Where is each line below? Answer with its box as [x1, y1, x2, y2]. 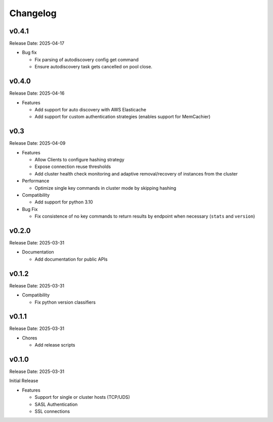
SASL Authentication [34, 401, 78, 407]
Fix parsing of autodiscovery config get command [34, 56, 139, 63]
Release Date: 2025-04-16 [9, 90, 65, 96]
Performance [22, 178, 50, 184]
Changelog [9, 8, 57, 19]
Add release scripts [34, 342, 75, 348]
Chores [22, 334, 37, 341]
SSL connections [34, 408, 70, 414]
